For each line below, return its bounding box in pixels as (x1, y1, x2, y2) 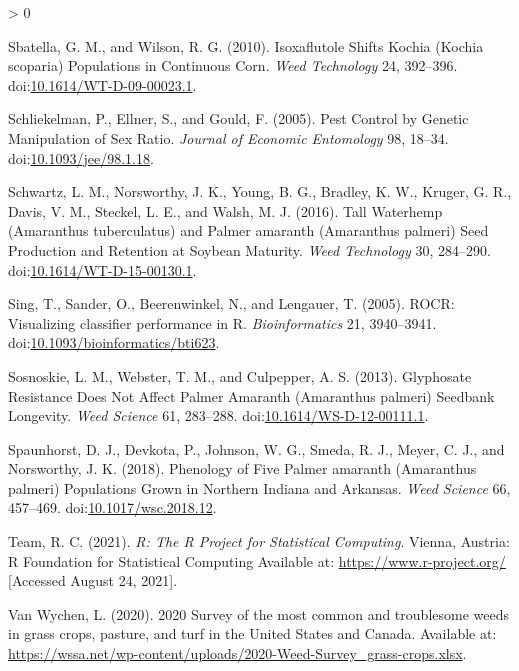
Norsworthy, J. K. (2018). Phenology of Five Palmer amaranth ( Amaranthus (8, 458, 477, 479)
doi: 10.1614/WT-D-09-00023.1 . (8, 74, 197, 95)
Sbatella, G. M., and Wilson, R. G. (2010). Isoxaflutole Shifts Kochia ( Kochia (8, 35, 484, 56)
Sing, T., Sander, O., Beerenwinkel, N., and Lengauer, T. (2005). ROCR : (8, 293, 455, 314)
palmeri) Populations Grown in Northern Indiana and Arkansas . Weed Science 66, (8, 477, 511, 498)
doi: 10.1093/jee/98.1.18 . (8, 147, 154, 168)
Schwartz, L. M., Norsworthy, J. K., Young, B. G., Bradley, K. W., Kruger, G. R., (8, 181, 512, 202)
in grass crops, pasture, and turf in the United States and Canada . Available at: (8, 623, 497, 644)
